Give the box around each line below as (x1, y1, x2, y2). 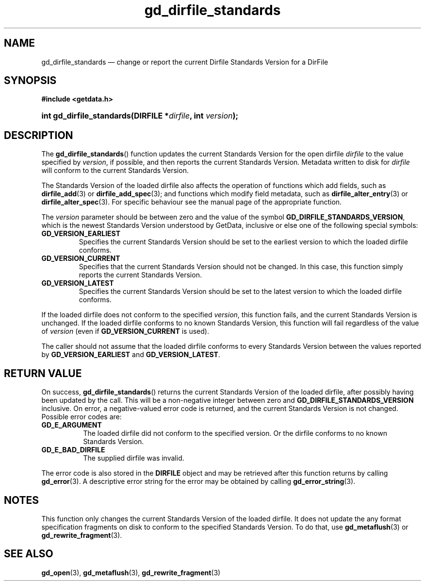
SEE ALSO (4, 548, 53, 560)
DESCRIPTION (4, 129, 73, 141)
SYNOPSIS (4, 74, 57, 87)
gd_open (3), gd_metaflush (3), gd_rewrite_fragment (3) (41, 568, 221, 577)
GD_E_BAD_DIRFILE (41, 446, 105, 454)
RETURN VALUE (4, 367, 82, 379)
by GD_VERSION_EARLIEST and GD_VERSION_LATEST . (41, 350, 220, 359)
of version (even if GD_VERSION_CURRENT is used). (41, 327, 209, 336)
